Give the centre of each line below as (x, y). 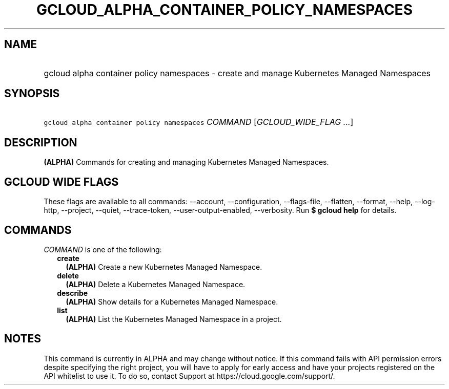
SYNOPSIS (32, 94)
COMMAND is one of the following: (103, 249)
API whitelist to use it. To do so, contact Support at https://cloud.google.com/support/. (189, 376)
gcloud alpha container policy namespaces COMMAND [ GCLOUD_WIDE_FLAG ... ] (199, 122)
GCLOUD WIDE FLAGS (62, 182)
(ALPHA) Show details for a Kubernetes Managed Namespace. (172, 301)
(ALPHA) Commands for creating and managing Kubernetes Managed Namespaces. (186, 162)
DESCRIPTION (41, 142)
